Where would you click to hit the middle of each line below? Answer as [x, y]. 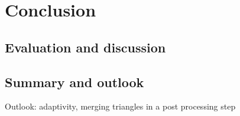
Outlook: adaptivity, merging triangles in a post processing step [120, 106]
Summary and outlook [74, 82]
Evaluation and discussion [85, 47]
